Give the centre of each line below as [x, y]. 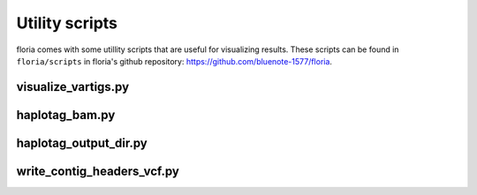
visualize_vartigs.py [73, 87]
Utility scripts [67, 23]
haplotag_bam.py [66, 115]
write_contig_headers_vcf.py [98, 171]
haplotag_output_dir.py [82, 142]
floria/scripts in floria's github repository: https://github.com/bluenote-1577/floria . [174, 61]
